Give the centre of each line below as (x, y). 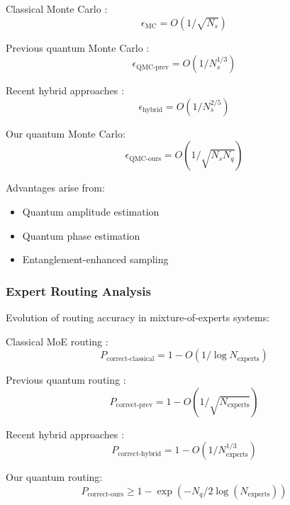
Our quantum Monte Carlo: (66, 133)
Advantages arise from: (55, 188)
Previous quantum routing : (66, 380)
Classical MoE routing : (57, 341)
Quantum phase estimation (81, 235)
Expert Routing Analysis (78, 290)
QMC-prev (153, 67)
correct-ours (106, 495)
